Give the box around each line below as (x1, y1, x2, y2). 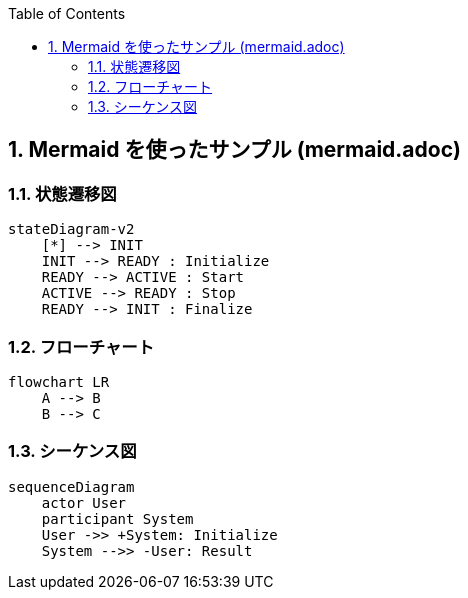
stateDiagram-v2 (8, 221, 135, 238)
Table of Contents (8, 5, 126, 22)
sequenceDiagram (8, 478, 135, 495)
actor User (41, 494, 127, 511)
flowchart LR (8, 373, 110, 390)
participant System (41, 510, 194, 527)
